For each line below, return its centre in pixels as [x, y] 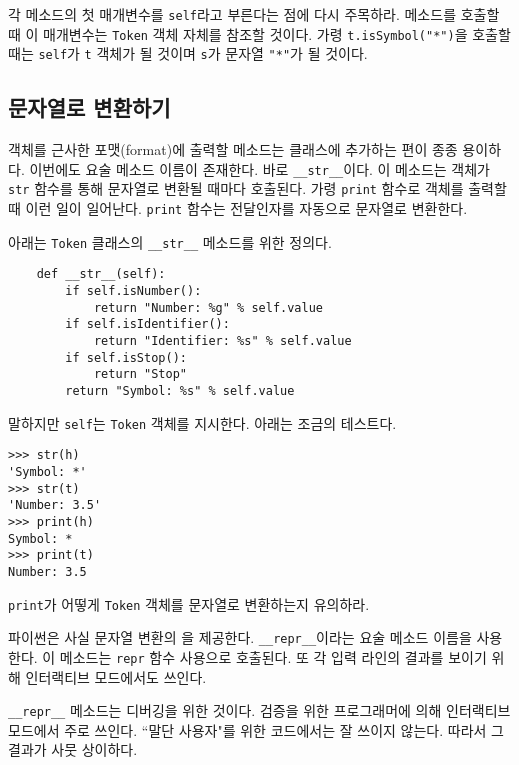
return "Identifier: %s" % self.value [222, 341]
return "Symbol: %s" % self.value [180, 390]
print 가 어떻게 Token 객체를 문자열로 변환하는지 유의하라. [189, 603]
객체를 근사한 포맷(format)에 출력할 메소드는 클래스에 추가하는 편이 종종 [233, 149]
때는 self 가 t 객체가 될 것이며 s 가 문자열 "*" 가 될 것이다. [188, 53]
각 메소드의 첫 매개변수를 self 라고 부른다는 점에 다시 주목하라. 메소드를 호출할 [254, 14]
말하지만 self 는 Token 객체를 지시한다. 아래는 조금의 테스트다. [202, 422]
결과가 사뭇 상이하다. [73, 749]
